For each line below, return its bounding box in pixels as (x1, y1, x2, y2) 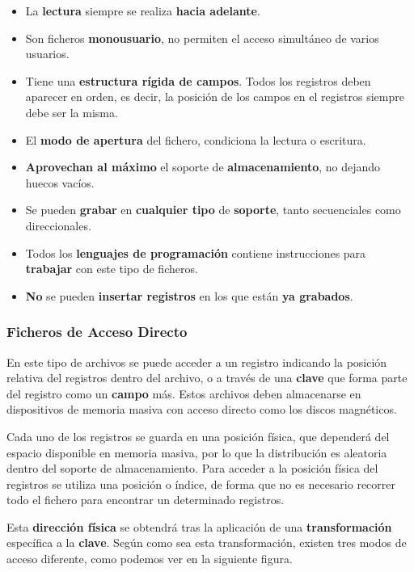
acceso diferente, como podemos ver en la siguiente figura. (6, 550, 293, 567)
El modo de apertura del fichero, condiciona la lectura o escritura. (25, 131, 366, 148)
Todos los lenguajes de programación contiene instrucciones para (25, 244, 366, 261)
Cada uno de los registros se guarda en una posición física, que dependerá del (6, 427, 390, 444)
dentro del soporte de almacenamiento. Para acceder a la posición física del (6, 460, 378, 477)
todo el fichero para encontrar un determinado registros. (6, 491, 285, 508)
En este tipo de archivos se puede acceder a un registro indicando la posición (6, 353, 387, 370)
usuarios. (25, 45, 70, 62)
